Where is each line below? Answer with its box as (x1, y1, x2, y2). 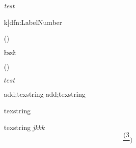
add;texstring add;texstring (4, 89, 85, 99)
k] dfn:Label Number (4, 17, 62, 27)
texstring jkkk (4, 122, 45, 132)
